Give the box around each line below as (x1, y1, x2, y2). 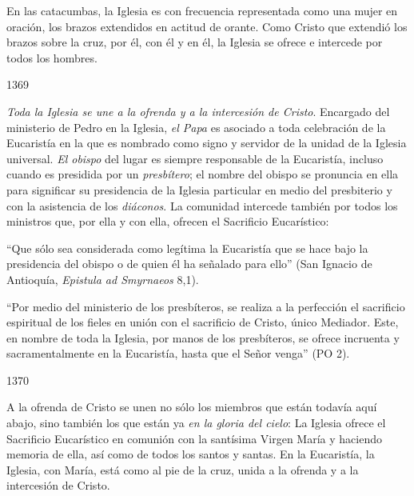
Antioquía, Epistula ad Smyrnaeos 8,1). (6, 270, 199, 287)
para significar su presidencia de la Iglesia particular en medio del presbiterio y (6, 181, 392, 198)
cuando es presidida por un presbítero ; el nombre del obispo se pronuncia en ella (6, 166, 399, 182)
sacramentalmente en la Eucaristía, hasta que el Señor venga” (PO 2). (6, 345, 350, 362)
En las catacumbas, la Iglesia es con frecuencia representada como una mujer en (6, 2, 398, 18)
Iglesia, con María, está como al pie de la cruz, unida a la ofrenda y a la (6, 461, 359, 478)
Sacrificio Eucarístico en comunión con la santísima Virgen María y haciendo (6, 430, 382, 446)
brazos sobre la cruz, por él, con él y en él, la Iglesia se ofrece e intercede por (6, 34, 383, 50)
